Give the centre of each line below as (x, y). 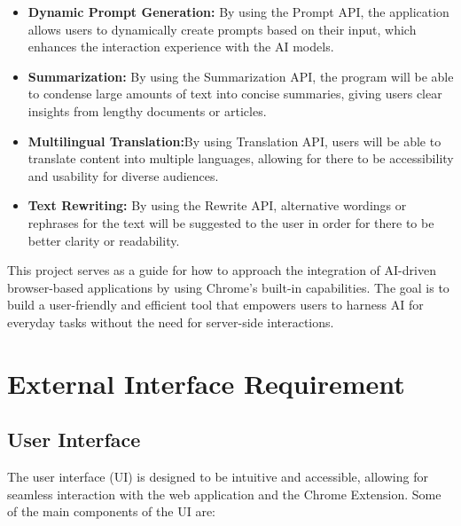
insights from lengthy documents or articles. (147, 110)
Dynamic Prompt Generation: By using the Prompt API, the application (238, 12)
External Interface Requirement (206, 383)
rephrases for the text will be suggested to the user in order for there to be (231, 222)
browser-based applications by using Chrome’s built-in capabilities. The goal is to (228, 287)
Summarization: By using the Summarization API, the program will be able (241, 76)
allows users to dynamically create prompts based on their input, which (222, 29)
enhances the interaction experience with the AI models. (181, 47)
